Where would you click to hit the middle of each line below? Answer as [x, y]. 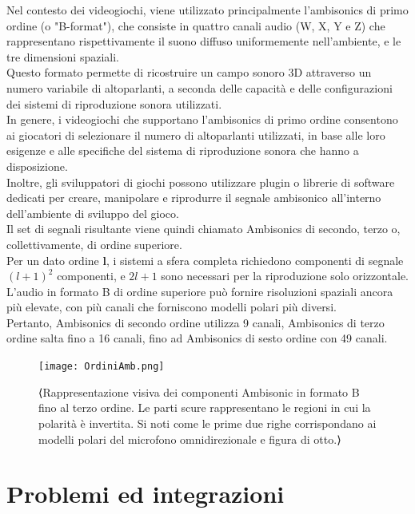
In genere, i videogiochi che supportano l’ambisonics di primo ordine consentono [202, 119]
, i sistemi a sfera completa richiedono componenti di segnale [255, 260]
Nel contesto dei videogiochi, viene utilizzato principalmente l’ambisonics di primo [207, 10]
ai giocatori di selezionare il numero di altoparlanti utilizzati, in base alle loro [196, 134]
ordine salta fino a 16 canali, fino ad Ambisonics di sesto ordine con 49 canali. [197, 338]
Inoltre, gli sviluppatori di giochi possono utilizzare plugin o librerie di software [201, 182]
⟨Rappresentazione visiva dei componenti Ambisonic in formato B [199, 391]
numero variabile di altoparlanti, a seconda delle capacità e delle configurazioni [200, 87]
